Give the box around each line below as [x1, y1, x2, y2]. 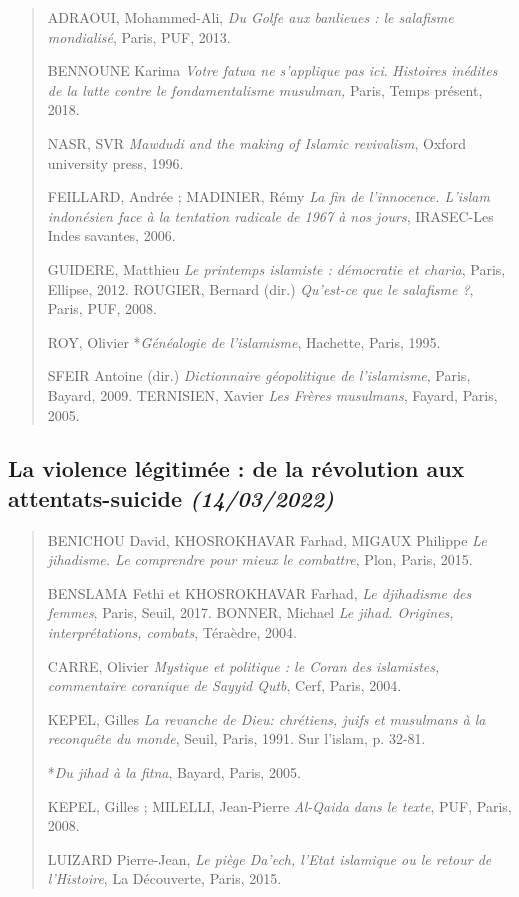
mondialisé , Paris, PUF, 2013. [47, 26, 231, 47]
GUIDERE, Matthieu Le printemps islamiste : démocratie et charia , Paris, [47, 258, 506, 279]
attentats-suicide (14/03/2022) [8, 482, 335, 513]
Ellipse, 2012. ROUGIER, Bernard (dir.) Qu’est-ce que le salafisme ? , [47, 278, 474, 299]
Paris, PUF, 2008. [47, 298, 158, 319]
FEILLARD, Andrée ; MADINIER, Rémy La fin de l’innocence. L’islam [47, 186, 490, 207]
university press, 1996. [47, 152, 184, 173]
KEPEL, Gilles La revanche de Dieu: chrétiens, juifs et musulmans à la [47, 708, 486, 729]
